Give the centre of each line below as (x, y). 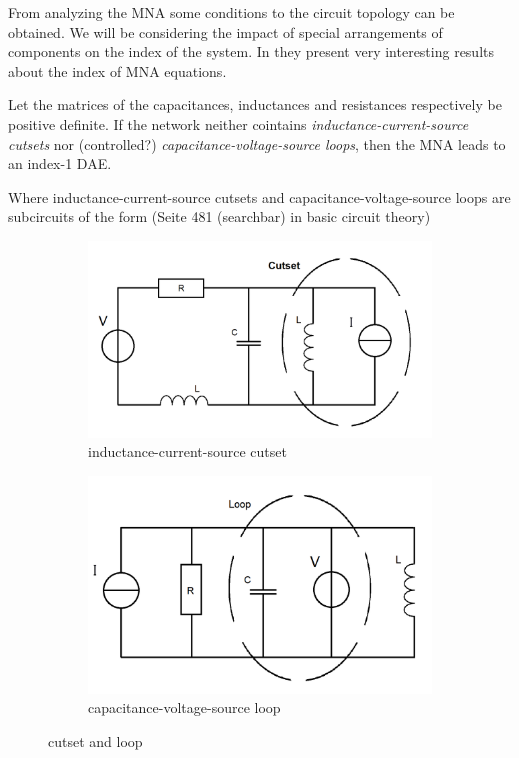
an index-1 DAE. (60, 163)
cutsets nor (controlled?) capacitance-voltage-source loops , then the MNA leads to (257, 143)
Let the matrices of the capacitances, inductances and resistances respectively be (255, 104)
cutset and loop (95, 740)
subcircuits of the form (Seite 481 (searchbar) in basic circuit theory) (219, 216)
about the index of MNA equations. (117, 70)
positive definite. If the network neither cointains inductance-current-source (238, 123)
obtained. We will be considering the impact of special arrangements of (225, 31)
